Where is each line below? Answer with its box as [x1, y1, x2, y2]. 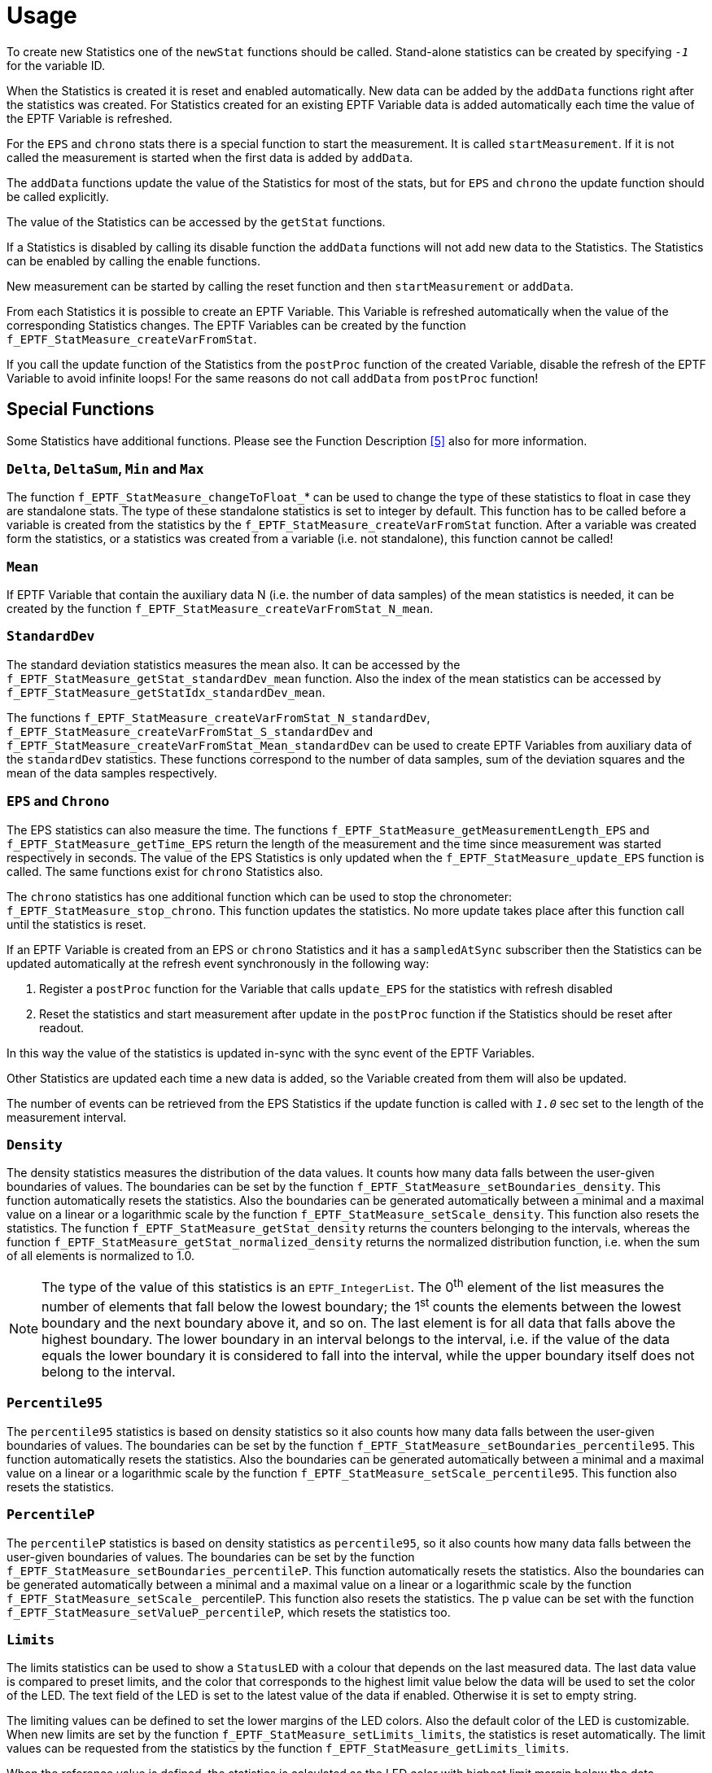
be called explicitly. [7, 189, 109, 204]
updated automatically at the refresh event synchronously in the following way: [7, 956, 430, 970]
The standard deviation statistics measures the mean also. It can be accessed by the [7, 657, 461, 672]
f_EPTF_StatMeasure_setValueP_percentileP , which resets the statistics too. [7, 1604, 451, 1619]
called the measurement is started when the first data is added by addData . [7, 150, 413, 164]
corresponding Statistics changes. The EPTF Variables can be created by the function [7, 317, 466, 332]
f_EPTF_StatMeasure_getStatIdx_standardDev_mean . [7, 685, 325, 699]
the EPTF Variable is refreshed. [7, 111, 173, 125]
